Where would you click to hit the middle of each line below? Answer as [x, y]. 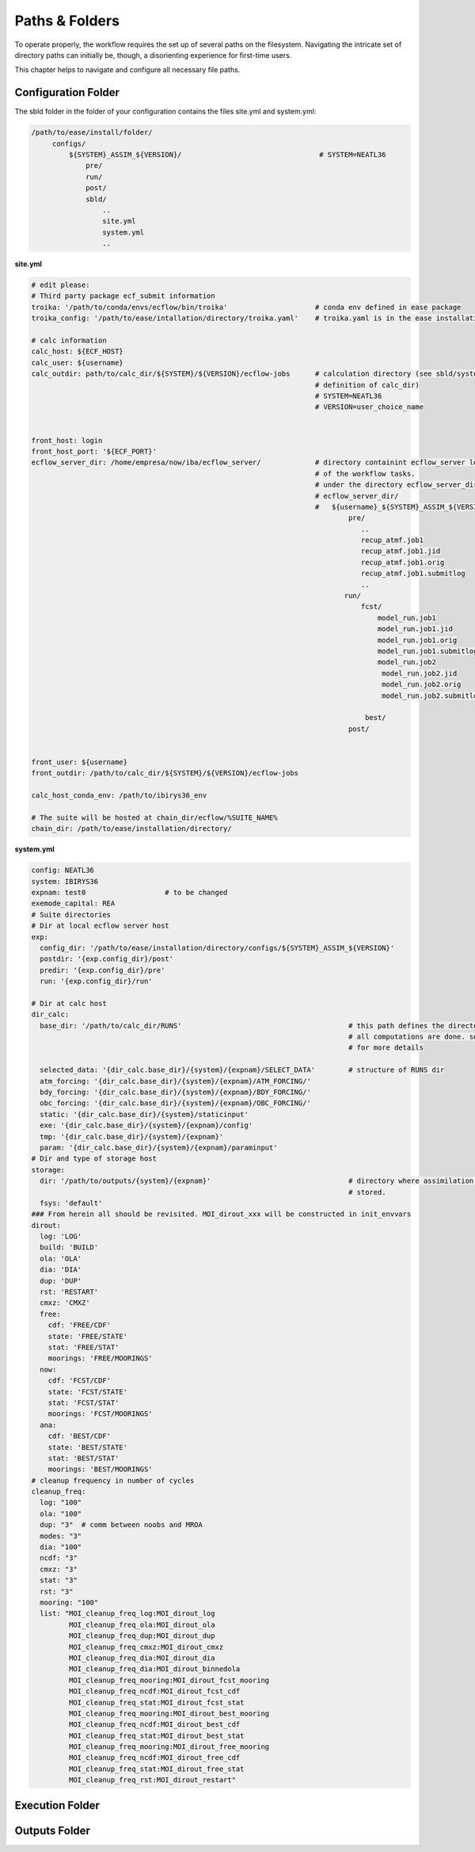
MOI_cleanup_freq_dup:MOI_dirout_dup [142, 1636]
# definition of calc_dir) [367, 385]
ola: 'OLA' [61, 1258]
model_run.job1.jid [415, 629]
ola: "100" [61, 1513]
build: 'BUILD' [69, 1247]
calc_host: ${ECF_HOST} [78, 352]
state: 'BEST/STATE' [88, 1447]
